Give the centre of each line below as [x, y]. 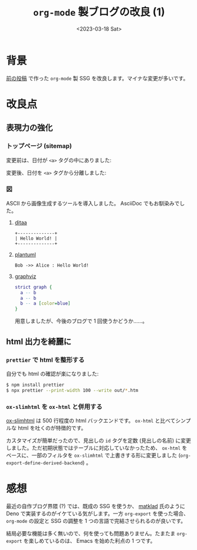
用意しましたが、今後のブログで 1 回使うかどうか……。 [81, 321]
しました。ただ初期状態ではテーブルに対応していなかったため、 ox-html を [97, 448]
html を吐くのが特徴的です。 [52, 428]
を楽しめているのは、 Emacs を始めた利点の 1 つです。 [89, 541]
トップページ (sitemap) [39, 146]
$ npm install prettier [35, 385]
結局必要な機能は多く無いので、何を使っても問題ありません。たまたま [91, 533]
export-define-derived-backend [45, 463]
